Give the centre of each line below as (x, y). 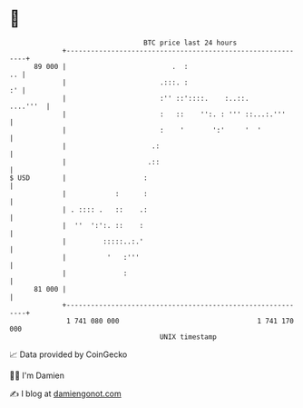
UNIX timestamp (188, 337)
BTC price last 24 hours (191, 43)
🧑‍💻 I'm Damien (37, 375)
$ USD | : (78, 178)
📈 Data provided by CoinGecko (68, 354)
